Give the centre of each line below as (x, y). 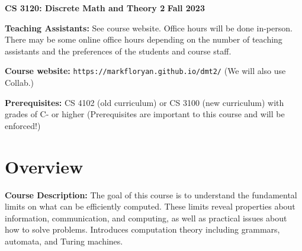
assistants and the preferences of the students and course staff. (118, 51)
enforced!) (23, 125)
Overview (44, 166)
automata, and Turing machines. (64, 241)
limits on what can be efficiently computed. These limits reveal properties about (150, 206)
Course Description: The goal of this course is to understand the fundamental (151, 194)
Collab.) (20, 83)
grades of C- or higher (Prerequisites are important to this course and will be (145, 114)
